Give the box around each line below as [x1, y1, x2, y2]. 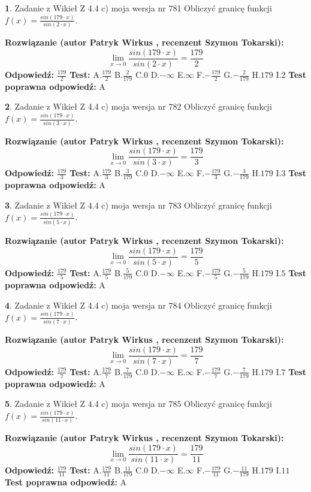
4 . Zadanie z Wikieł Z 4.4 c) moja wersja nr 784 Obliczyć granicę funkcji [5, 298, 272, 311]
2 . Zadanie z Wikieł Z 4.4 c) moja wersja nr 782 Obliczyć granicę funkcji [5, 100, 272, 113]
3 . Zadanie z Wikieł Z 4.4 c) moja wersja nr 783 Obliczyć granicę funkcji [5, 198, 272, 211]
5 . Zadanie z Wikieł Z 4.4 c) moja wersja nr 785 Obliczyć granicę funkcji [5, 397, 272, 410]
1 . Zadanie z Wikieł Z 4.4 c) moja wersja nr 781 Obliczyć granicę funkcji [5, 2, 272, 14]
